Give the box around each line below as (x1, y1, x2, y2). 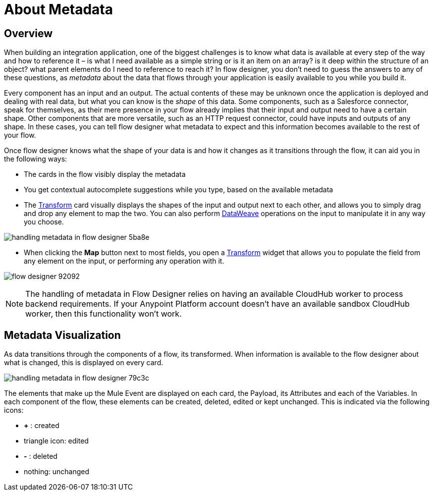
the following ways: (4, 155, 67, 164)
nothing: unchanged (24, 467, 90, 476)
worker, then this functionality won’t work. (25, 309, 182, 319)
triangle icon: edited (24, 437, 89, 445)
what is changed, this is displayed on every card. (4, 358, 163, 367)
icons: (4, 406, 24, 415)
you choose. (24, 218, 64, 226)
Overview (4, 27, 53, 40)
